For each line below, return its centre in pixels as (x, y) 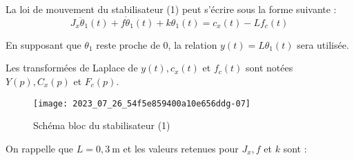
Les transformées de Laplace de (72, 68)
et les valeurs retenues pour (181, 148)
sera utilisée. (323, 44)
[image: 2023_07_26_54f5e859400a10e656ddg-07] (142, 103)
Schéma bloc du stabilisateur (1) (102, 125)
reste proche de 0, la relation (157, 44)
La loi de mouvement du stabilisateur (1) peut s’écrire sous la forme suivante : (171, 9)
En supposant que (43, 44)
